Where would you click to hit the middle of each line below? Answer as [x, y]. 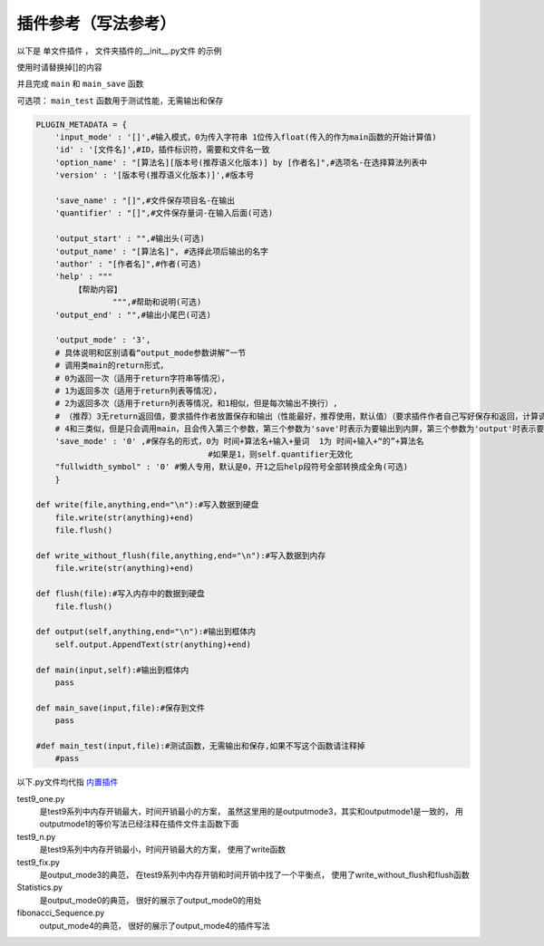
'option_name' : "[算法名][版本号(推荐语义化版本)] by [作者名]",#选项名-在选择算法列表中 [241, 162]
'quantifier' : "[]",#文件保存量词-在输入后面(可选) [164, 213]
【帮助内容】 [98, 289]
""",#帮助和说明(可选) [157, 302]
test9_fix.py [39, 862]
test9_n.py [36, 836]
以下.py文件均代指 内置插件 [68, 782]
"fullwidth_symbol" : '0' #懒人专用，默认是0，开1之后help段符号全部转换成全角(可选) [231, 467]
